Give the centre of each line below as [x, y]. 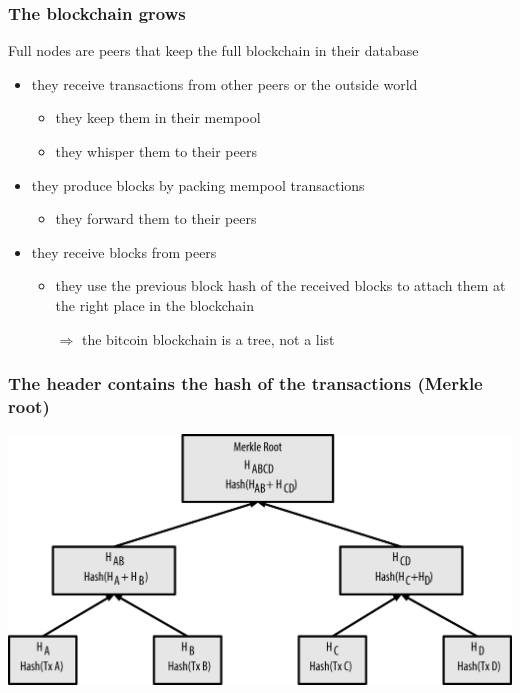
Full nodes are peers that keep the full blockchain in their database [213, 50]
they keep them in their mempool [158, 117]
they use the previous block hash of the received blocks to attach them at [280, 285]
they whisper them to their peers [156, 151]
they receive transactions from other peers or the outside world [224, 83]
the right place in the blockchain [154, 304]
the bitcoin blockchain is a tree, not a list [208, 338]
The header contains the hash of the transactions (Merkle [245, 383]
